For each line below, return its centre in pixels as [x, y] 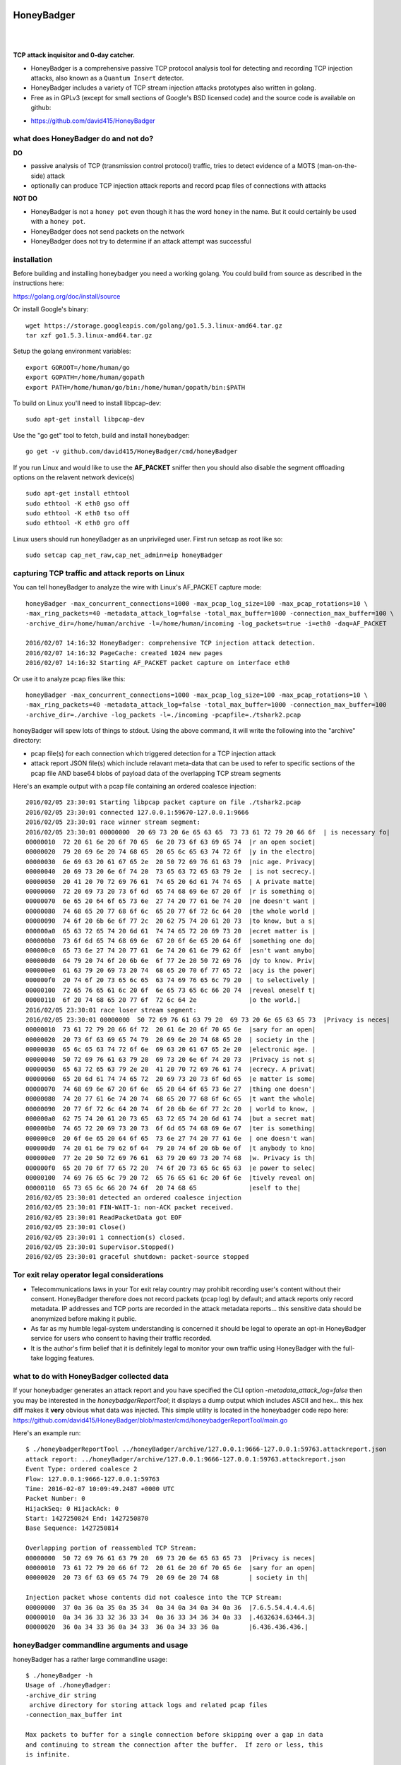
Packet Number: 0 [55, 1499]
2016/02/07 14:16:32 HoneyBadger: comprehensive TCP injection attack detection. [171, 643]
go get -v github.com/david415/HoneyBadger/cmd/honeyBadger [132, 451]
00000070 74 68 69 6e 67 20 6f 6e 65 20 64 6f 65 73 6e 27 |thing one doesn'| [171, 1089]
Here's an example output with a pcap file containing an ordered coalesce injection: [135, 786]
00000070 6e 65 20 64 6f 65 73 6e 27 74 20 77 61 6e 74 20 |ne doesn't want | [171, 901]
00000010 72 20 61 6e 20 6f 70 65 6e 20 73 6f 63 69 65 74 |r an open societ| [171, 842]
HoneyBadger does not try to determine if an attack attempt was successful [141, 241]
